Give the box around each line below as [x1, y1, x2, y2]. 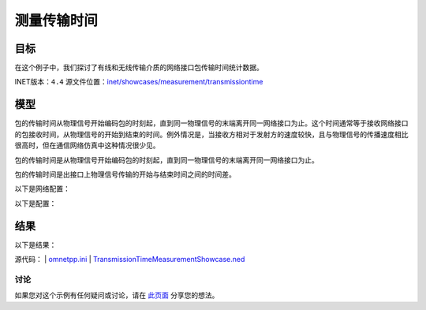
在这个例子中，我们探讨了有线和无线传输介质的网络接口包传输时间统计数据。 [14, 63, 263, 73]
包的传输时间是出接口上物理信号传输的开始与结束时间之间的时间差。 [14, 170, 236, 179]
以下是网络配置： [14, 184, 70, 193]
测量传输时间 [14, 12, 99, 29]
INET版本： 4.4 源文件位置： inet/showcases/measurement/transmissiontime [14, 77, 263, 87]
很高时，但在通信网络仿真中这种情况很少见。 [14, 140, 160, 150]
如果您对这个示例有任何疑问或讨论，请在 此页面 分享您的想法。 [14, 290, 219, 300]
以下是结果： [14, 240, 57, 249]
